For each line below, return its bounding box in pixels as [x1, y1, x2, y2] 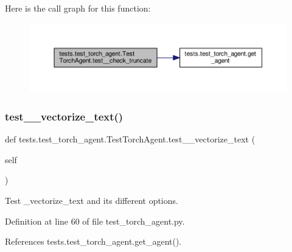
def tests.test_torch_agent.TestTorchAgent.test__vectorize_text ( [5, 133, 255, 145]
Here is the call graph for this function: [5, 2, 151, 14]
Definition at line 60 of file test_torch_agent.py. [5, 214, 185, 227]
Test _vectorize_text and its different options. [5, 194, 178, 206]
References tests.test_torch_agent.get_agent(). [5, 235, 182, 248]
